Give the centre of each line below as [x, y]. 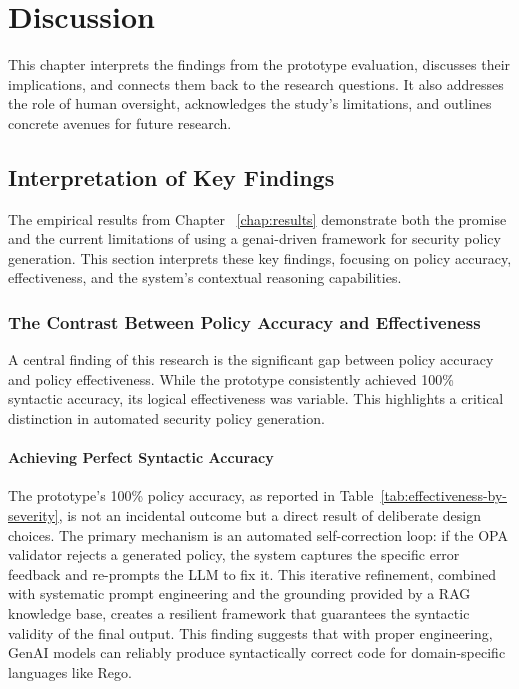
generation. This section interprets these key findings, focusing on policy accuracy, [260, 257]
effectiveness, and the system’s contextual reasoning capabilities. [205, 277]
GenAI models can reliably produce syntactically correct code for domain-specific [257, 652]
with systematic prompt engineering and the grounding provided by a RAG [239, 593]
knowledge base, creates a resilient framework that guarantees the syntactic [239, 613]
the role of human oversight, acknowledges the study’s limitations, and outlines [250, 103]
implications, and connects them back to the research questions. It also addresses [256, 83]
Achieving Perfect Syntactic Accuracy [141, 457]
